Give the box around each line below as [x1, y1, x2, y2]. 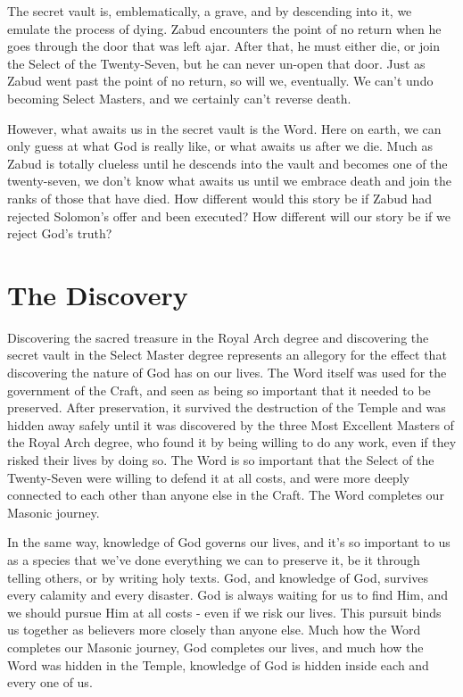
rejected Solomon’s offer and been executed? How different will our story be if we [7, 206, 451, 225]
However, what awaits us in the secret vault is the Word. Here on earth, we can [7, 119, 442, 137]
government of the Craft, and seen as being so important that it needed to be [7, 380, 431, 399]
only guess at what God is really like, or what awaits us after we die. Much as [7, 137, 434, 155]
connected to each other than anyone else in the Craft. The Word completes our [7, 485, 444, 504]
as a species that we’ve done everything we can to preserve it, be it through [7, 550, 420, 568]
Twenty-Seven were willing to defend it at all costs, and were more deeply [7, 468, 409, 486]
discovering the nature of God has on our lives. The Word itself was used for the [7, 363, 447, 382]
